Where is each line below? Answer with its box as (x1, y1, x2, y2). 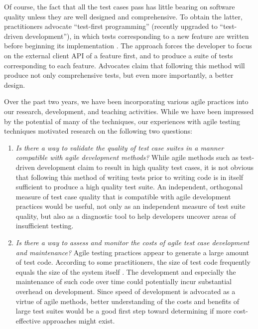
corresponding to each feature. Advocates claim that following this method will (4, 60, 245, 70)
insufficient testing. (15, 220, 74, 231)
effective (15, 315, 41, 326)
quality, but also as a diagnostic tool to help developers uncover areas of (15, 210, 236, 221)
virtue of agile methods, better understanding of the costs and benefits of (15, 296, 239, 306)
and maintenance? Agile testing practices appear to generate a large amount (15, 247, 249, 257)
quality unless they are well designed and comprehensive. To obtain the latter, (4, 11, 243, 21)
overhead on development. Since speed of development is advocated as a (15, 286, 236, 297)
